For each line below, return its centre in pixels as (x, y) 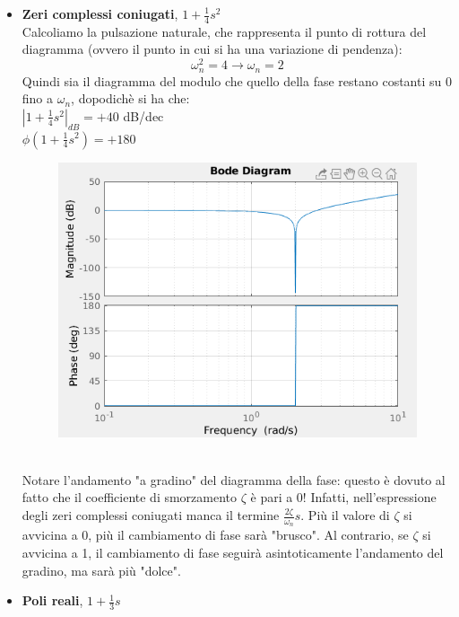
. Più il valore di (345, 515)
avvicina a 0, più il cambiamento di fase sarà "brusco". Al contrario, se (215, 535)
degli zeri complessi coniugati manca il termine (151, 515)
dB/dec (143, 115)
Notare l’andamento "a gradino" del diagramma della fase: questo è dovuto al (234, 479)
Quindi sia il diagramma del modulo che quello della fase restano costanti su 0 (237, 80)
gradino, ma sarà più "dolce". (101, 570)
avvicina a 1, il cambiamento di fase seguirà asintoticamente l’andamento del (233, 552)
